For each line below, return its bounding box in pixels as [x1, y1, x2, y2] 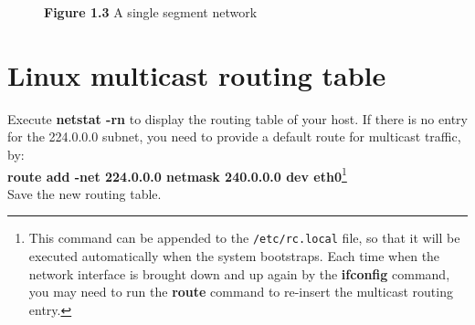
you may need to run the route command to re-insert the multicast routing [28, 282, 453, 301]
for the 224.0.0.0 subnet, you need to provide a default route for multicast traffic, [7, 127, 461, 146]
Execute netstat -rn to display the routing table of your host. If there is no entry [7, 109, 468, 128]
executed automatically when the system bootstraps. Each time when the [28, 246, 440, 265]
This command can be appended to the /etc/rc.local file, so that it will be [28, 228, 460, 247]
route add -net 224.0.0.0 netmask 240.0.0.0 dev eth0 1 [7, 163, 347, 185]
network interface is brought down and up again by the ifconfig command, [28, 264, 450, 283]
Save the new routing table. [7, 183, 162, 203]
